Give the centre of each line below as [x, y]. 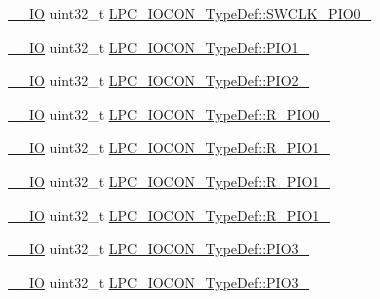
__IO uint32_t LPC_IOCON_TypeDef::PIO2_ [159, 80]
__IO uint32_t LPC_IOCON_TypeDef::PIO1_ [159, 46]
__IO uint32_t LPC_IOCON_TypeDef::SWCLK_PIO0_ [190, 13]
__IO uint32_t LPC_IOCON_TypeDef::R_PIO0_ [169, 113]
